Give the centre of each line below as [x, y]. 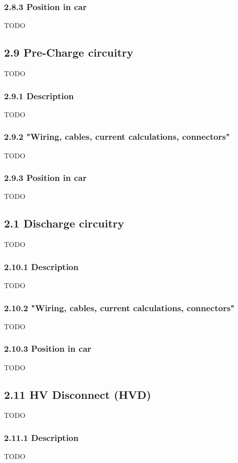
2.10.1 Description [41, 266]
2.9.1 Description [39, 95]
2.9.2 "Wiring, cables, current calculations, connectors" [117, 137]
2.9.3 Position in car [45, 178]
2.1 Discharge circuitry [64, 223]
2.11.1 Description [41, 437]
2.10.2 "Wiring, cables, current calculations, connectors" [119, 307]
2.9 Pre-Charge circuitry [69, 52]
